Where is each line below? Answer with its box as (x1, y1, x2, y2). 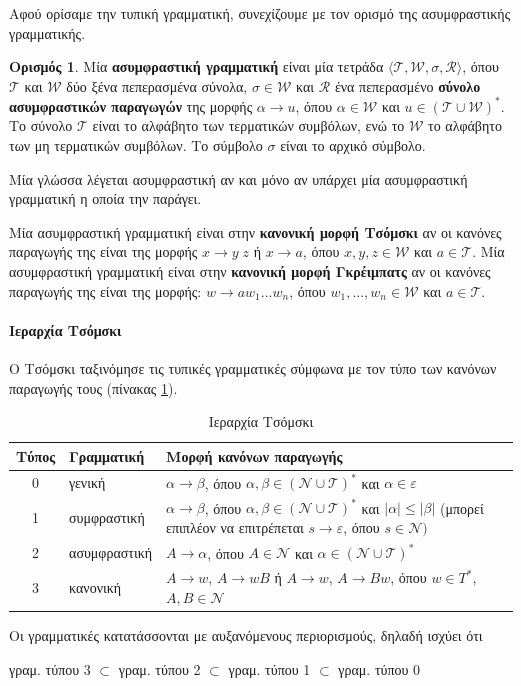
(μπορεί (440, 497, 484, 518)
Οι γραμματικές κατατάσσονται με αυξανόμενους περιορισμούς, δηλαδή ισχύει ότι (9, 624, 483, 645)
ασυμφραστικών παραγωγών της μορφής (9, 95, 253, 116)
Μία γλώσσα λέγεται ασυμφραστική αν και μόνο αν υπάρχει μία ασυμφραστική (9, 168, 468, 189)
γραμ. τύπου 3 (9, 658, 91, 679)
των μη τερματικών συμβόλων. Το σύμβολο (9, 135, 263, 156)
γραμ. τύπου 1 (228, 658, 311, 679)
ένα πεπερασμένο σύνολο (334, 75, 481, 96)
